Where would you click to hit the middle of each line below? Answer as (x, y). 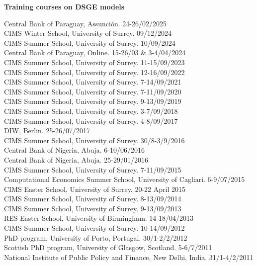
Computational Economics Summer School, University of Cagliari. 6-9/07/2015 (125, 179)
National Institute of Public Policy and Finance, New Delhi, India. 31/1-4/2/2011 (129, 257)
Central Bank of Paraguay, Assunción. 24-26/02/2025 (85, 23)
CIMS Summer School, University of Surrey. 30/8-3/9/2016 (94, 140)
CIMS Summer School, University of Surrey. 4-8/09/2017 (91, 121)
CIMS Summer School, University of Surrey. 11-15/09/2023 (94, 62)
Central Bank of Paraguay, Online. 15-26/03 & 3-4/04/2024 (95, 52)
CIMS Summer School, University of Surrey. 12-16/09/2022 (94, 72)
